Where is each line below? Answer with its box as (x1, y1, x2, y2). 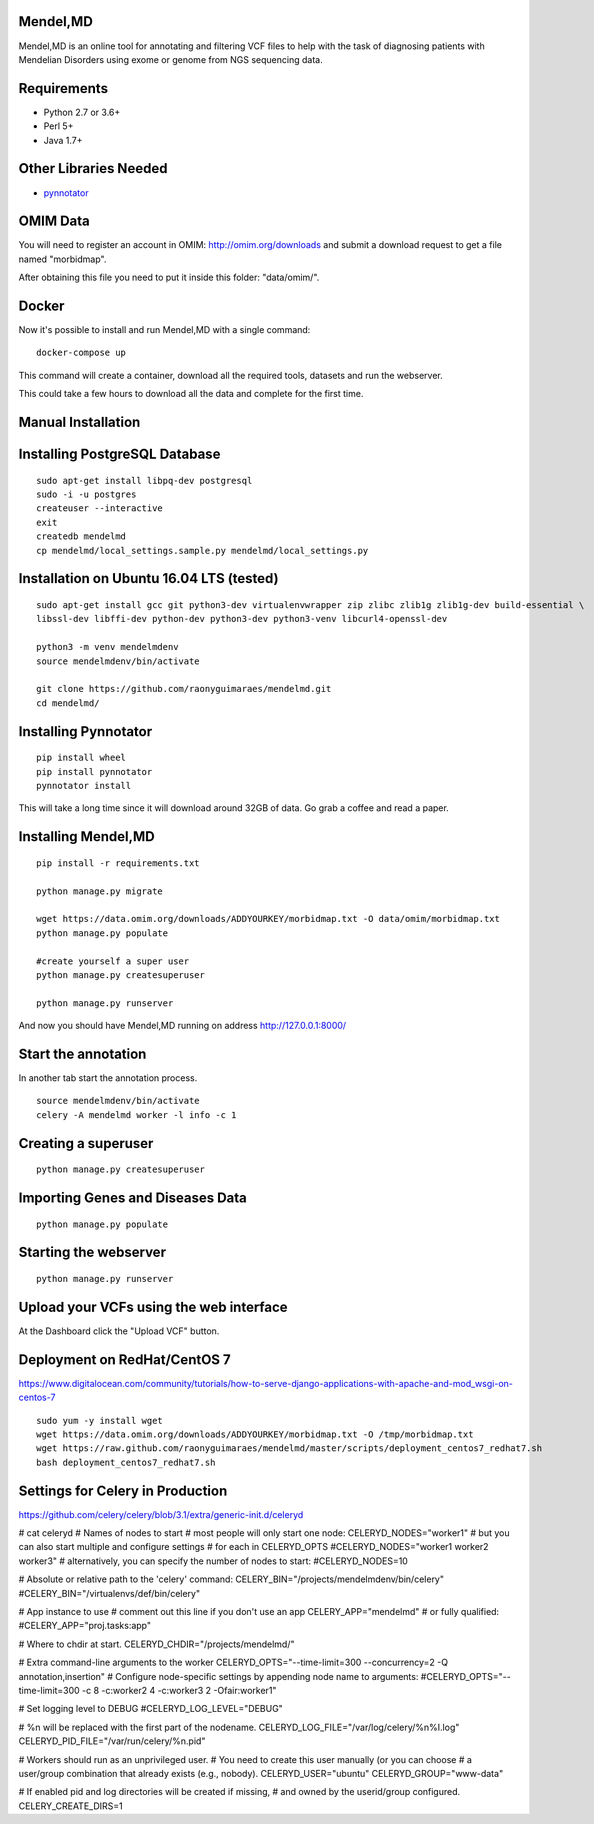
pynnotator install (36, 780, 132, 791)
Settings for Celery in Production (18, 1482, 228, 1499)
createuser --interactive (36, 503, 164, 514)
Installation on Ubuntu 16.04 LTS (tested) (18, 570, 279, 587)
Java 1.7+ (43, 134, 83, 146)
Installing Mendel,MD (18, 828, 155, 845)
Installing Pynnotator (18, 723, 153, 740)
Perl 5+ (43, 120, 74, 132)
